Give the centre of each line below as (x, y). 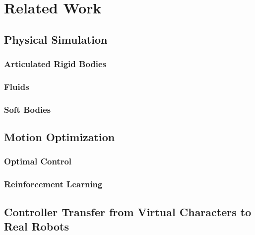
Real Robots (36, 226)
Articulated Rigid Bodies (55, 64)
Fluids (17, 86)
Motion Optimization (60, 137)
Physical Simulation (56, 39)
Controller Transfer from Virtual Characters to (128, 211)
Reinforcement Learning (53, 184)
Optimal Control (38, 161)
